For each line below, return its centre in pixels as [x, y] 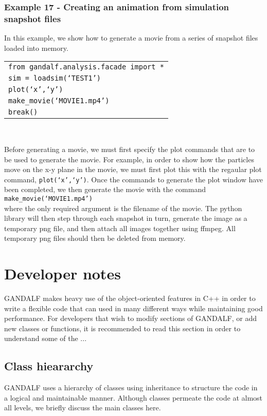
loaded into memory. [36, 48]
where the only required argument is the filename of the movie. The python [123, 208]
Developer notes [63, 273]
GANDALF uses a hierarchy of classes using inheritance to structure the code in [131, 387]
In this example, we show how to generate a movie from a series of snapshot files [131, 38]
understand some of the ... [46, 338]
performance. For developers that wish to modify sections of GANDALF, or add [131, 318]
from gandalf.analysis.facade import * [86, 67]
